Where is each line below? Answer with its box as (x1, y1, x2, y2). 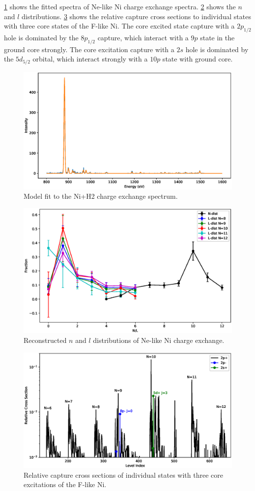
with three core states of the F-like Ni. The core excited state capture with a (4, 21, 235, 31)
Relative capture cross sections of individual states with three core (24, 469, 223, 480)
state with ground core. (162, 54, 233, 64)
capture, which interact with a (97, 32, 189, 42)
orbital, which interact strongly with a (32, 54, 148, 64)
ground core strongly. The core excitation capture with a (4, 44, 174, 54)
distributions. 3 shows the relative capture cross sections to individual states (22, 11, 251, 21)
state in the (200, 32, 235, 42)
